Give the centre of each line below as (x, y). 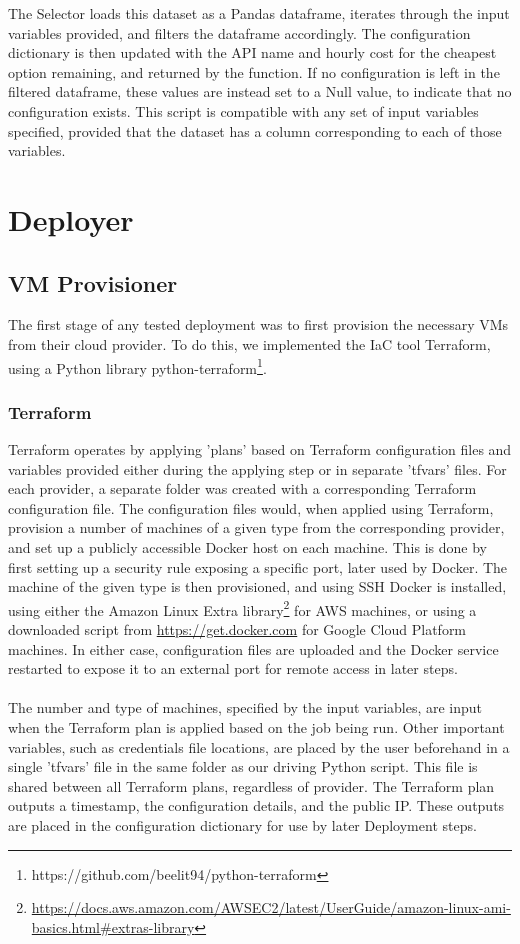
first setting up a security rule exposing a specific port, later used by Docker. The (258, 566)
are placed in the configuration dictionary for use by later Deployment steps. (242, 824)
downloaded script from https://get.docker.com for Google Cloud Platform (237, 628)
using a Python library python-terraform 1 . (137, 366)
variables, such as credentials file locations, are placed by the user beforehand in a (259, 746)
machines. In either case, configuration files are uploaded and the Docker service (253, 648)
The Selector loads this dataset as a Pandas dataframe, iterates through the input (259, 13)
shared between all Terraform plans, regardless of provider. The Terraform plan (251, 785)
